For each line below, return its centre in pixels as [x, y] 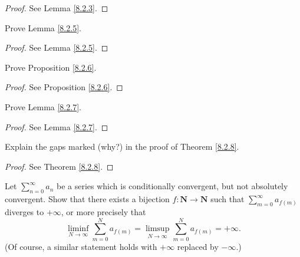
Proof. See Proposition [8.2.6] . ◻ [64, 87]
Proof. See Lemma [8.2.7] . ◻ [57, 126]
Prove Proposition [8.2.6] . [51, 67]
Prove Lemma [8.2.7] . [43, 106]
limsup [157, 229]
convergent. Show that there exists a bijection [87, 199]
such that [228, 199]
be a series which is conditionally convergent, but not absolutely [172, 186]
